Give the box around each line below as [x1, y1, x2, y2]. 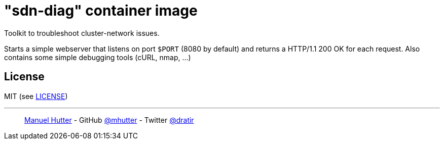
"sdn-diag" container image [4, 2, 198, 19]
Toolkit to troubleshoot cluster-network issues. [4, 28, 160, 37]
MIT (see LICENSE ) [4, 91, 68, 101]
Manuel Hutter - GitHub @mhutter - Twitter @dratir [24, 115, 194, 124]
